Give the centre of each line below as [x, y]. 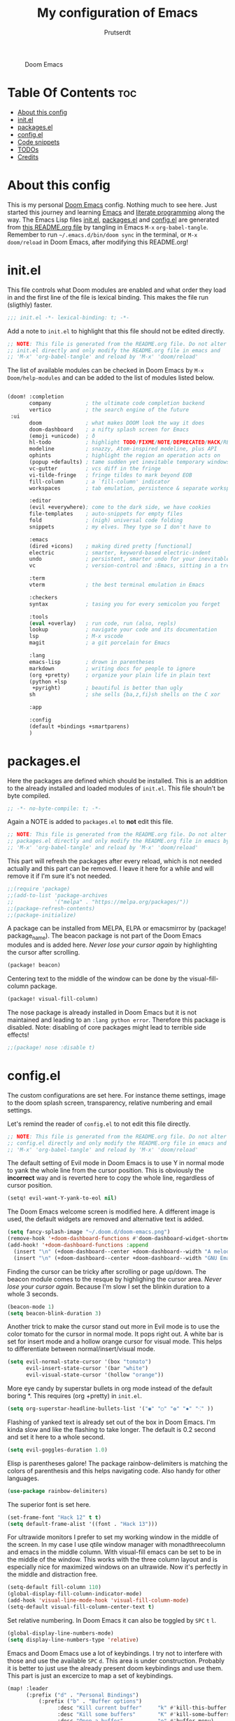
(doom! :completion [36, 397]
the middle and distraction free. [52, 1574]
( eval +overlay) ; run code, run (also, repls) [103, 623]
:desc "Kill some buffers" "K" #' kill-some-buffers [143, 1715]
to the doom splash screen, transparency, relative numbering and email [110, 1103]
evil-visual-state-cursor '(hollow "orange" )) [95, 1375]
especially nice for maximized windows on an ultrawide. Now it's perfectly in [118, 1567]
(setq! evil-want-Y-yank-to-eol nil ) [62, 1198]
